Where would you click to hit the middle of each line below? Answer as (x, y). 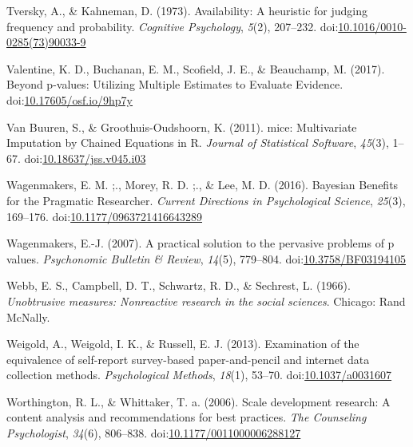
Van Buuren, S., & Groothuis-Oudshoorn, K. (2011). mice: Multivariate (182, 127)
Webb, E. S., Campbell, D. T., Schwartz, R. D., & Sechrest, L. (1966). (179, 285)
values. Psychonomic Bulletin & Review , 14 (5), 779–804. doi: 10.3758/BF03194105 (206, 258)
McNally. (28, 316)
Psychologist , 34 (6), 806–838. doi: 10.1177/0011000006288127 (154, 433)
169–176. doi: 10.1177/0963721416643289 (105, 216)
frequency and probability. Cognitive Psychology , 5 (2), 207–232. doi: (173, 26)
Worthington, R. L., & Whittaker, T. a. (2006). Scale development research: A (199, 401)
